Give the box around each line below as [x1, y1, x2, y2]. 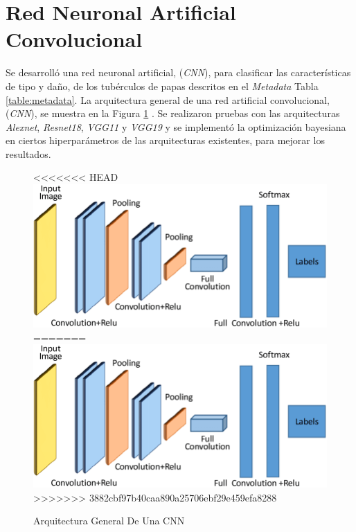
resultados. [6, 146, 51, 161]
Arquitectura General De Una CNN [33, 513, 185, 528]
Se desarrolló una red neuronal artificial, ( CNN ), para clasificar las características [6, 65, 351, 80]
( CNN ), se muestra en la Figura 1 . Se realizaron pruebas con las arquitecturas [6, 106, 340, 121]
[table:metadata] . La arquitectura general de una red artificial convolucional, [6, 92, 330, 107]
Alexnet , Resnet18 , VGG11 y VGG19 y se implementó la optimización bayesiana [6, 119, 346, 134]
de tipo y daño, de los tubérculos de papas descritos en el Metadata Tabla [6, 78, 319, 93]
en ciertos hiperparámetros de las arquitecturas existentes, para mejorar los [6, 133, 325, 148]
